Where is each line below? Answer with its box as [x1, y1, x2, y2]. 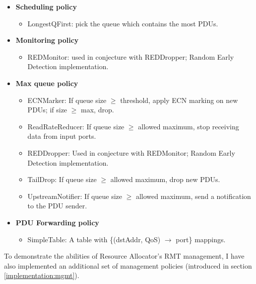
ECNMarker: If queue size [27, 95, 107, 105]
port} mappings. [176, 234, 226, 244]
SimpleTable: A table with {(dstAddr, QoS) [27, 234, 161, 244]
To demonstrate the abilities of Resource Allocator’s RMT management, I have [4, 251, 245, 261]
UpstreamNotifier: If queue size [27, 190, 122, 201]
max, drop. [81, 104, 114, 115]
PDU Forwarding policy [15, 217, 99, 227]
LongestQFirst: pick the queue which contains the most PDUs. [27, 18, 218, 28]
